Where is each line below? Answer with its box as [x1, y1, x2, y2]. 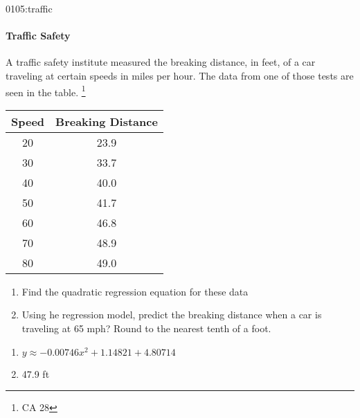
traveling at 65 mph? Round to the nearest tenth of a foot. [21, 321, 271, 336]
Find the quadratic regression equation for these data [21, 284, 249, 298]
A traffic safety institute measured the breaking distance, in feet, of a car [6, 55, 316, 69]
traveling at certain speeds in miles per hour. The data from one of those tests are [6, 68, 354, 82]
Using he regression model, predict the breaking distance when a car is [21, 307, 322, 322]
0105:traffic [6, 1, 53, 15]
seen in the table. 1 [6, 82, 86, 99]
